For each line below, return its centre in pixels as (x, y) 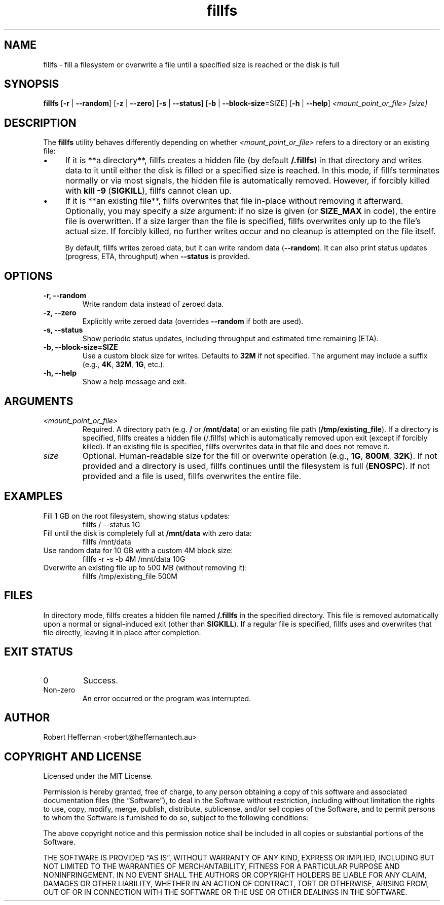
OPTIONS (28, 276)
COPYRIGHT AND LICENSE (73, 756)
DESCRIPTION (40, 123)
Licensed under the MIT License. (98, 776)
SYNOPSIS (32, 84)
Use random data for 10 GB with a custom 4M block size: (138, 550)
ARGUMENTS (39, 401)
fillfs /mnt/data (107, 541)
